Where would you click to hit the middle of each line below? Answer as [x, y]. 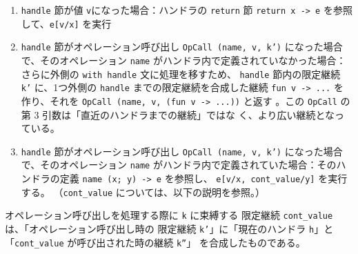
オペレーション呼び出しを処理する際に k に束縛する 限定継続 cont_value [169, 215]
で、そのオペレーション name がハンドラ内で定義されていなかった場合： [183, 60]
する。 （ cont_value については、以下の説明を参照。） [143, 192]
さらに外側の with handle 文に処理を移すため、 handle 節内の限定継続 [181, 74]
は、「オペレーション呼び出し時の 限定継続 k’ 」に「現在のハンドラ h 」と [169, 229]
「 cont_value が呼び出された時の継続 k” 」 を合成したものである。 [155, 242]
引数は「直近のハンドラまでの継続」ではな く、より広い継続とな [189, 114]
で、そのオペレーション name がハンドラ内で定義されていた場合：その [179, 165]
